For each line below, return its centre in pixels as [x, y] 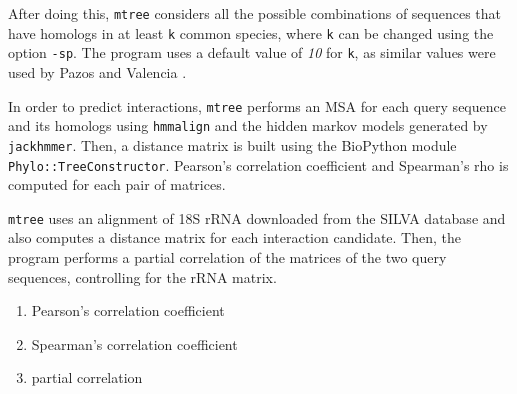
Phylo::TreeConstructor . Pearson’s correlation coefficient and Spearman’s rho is [258, 164]
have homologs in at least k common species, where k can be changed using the [251, 32]
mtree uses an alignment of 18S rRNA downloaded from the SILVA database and [257, 217]
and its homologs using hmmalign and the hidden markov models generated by [248, 125]
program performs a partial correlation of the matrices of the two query [227, 257]
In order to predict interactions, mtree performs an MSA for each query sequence [257, 105]
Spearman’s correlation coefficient [134, 343]
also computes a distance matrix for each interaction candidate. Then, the [234, 237]
